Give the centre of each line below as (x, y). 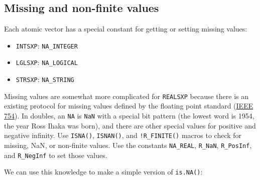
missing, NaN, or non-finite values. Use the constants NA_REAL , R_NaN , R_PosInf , (128, 145)
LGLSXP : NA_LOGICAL (47, 62)
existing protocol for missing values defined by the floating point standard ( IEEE (129, 106)
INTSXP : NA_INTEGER (47, 45)
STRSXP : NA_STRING (45, 79)
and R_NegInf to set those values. (56, 155)
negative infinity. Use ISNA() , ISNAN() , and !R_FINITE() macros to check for (123, 135)
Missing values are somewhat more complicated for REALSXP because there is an (126, 96)
